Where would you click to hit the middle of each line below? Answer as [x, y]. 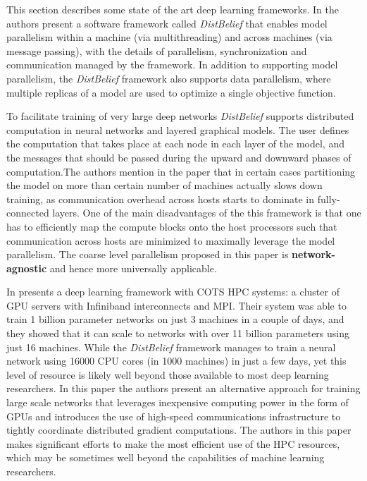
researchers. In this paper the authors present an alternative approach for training [183, 388]
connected [28, 213]
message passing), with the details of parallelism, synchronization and [157, 50]
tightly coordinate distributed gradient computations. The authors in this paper [179, 430]
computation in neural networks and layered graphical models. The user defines [178, 129]
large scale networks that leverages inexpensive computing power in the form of [178, 402]
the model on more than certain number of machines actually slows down [164, 185]
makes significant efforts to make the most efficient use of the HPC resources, [173, 443]
